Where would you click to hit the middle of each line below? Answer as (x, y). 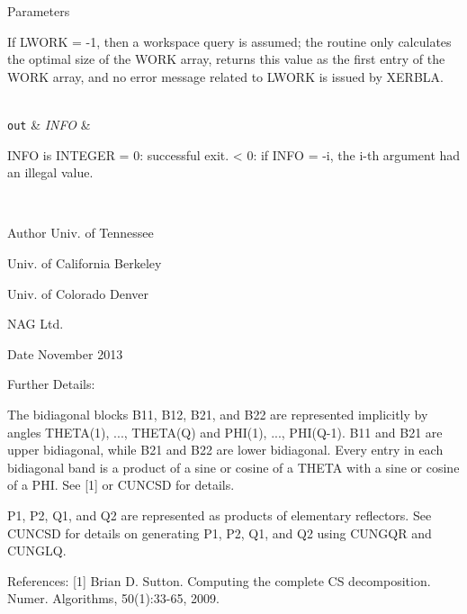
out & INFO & (49, 124)
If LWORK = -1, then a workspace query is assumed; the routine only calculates (229, 41)
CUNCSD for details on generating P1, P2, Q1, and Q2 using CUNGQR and (220, 533)
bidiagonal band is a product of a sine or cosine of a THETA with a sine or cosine (233, 467)
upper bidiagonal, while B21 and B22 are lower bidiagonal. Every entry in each (225, 450)
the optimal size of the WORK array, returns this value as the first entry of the (226, 59)
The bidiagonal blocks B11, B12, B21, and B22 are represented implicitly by (218, 414)
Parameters (39, 11)
